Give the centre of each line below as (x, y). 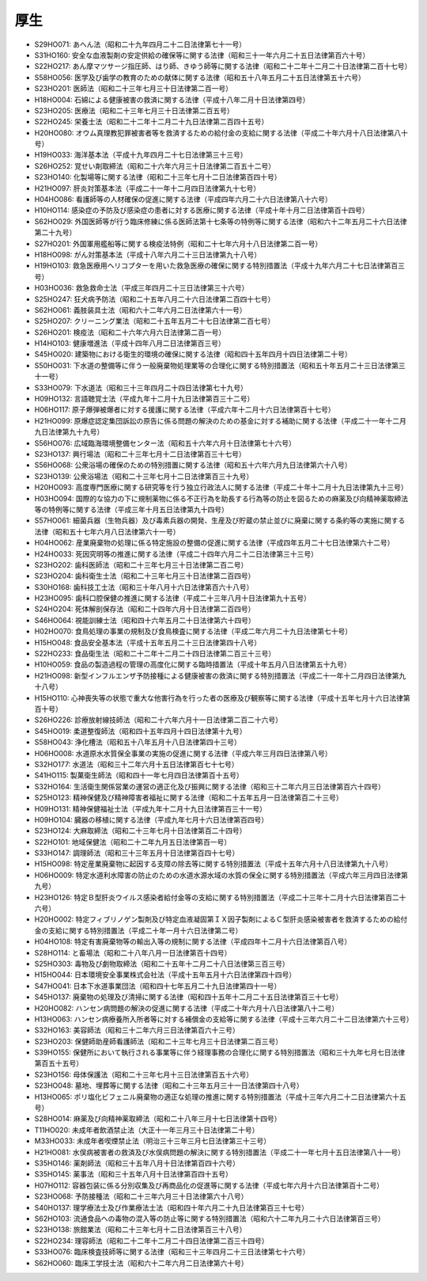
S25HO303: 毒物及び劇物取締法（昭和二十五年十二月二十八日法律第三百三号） (162, 964)
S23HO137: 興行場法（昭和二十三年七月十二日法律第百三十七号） (140, 454)
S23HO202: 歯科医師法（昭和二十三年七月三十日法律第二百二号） (141, 564)
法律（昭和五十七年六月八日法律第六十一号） (107, 531)
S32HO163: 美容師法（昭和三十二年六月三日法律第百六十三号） (137, 1030)
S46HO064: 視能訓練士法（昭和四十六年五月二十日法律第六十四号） (145, 620)
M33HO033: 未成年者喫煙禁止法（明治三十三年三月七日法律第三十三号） (153, 1141)
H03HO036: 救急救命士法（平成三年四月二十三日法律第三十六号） (142, 288)
